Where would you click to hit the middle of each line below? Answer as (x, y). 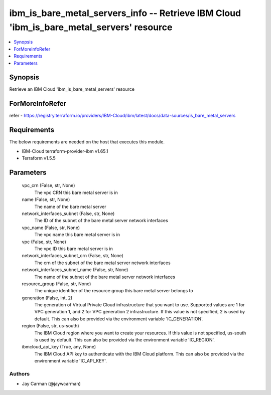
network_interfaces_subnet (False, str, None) (68, 214)
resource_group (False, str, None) (56, 284)
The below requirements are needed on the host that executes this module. (87, 142)
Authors (20, 373)
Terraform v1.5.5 (39, 158)
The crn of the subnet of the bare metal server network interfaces (102, 263)
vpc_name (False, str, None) (51, 228)
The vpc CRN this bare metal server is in (76, 192)
